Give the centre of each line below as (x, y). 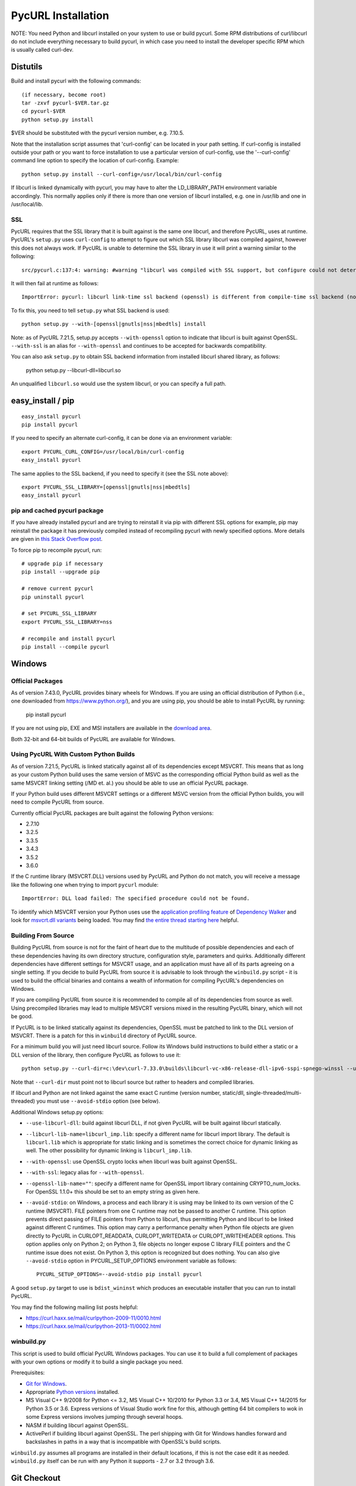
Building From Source (42, 935)
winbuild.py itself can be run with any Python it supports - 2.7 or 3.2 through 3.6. (113, 1461)
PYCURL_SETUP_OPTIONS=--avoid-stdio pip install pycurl (119, 1274)
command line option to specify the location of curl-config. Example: (95, 160)
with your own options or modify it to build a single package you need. (97, 1362)
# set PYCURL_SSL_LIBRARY (59, 613)
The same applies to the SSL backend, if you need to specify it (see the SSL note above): (120, 473)
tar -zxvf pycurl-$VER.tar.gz (66, 103)
